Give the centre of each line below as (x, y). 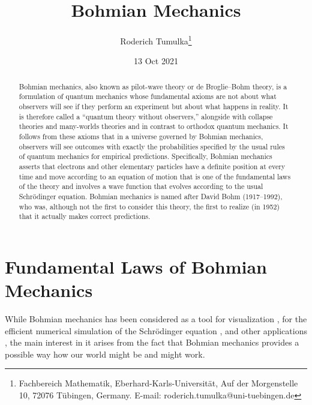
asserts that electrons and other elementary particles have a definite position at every (152, 166)
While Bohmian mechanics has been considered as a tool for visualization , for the (156, 319)
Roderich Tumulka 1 (156, 40)
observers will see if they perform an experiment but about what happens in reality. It (154, 106)
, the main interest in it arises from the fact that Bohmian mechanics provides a (152, 342)
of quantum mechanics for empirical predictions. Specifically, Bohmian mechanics (145, 156)
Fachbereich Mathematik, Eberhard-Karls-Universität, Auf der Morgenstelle (158, 383)
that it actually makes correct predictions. (85, 216)
